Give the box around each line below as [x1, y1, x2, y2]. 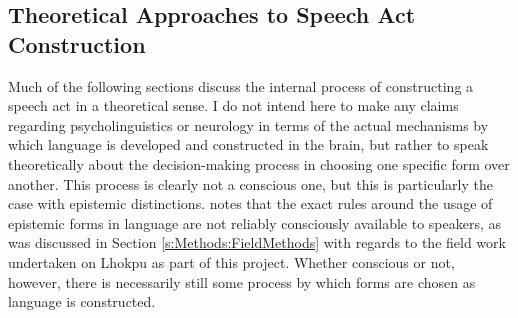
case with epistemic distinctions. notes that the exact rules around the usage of [8, 193, 493, 214]
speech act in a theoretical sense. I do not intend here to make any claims [8, 95, 459, 116]
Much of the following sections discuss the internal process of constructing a [8, 75, 474, 96]
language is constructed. [8, 291, 156, 312]
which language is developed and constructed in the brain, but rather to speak [8, 134, 489, 155]
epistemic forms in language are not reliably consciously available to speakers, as [8, 212, 501, 233]
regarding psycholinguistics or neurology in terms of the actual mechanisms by [8, 114, 489, 135]
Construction [8, 28, 146, 59]
